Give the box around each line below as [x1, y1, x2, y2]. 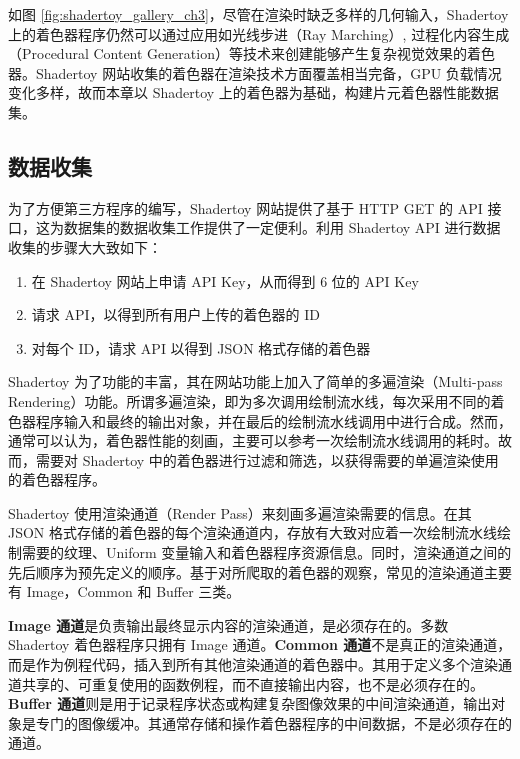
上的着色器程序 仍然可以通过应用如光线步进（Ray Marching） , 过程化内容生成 [8, 23, 510, 44]
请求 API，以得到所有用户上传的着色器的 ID [31, 304, 320, 325]
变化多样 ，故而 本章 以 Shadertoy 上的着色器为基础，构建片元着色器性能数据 [8, 82, 499, 103]
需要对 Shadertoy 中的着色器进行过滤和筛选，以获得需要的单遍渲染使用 [35, 449, 499, 470]
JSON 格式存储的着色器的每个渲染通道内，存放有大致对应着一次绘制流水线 [8, 522, 498, 543]
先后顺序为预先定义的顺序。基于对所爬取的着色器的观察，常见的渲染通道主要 [8, 561, 512, 582]
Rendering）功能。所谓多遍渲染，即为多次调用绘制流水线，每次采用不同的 [8, 390, 491, 411]
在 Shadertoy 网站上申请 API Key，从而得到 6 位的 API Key [31, 270, 419, 291]
